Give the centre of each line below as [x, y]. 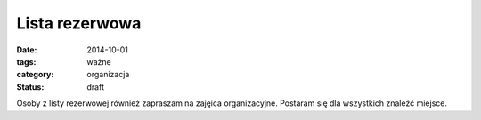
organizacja [108, 75]
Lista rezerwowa [79, 23]
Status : [30, 87]
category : [35, 75]
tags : [26, 61]
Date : [27, 50]
